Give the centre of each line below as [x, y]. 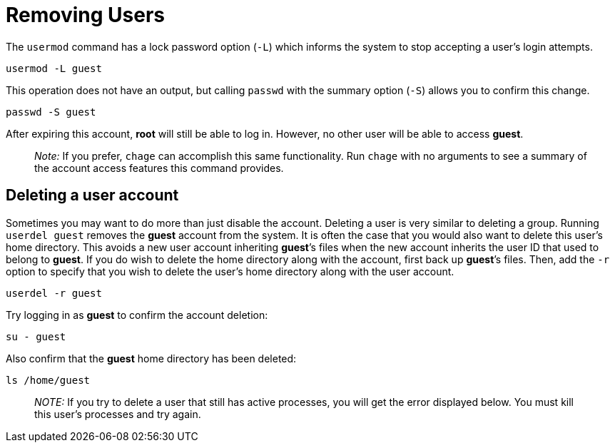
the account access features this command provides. [159, 168]
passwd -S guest [51, 112]
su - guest [36, 336]
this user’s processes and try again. [118, 414]
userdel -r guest [54, 293]
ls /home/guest [48, 380]
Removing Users [86, 15]
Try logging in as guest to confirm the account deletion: [137, 315]
